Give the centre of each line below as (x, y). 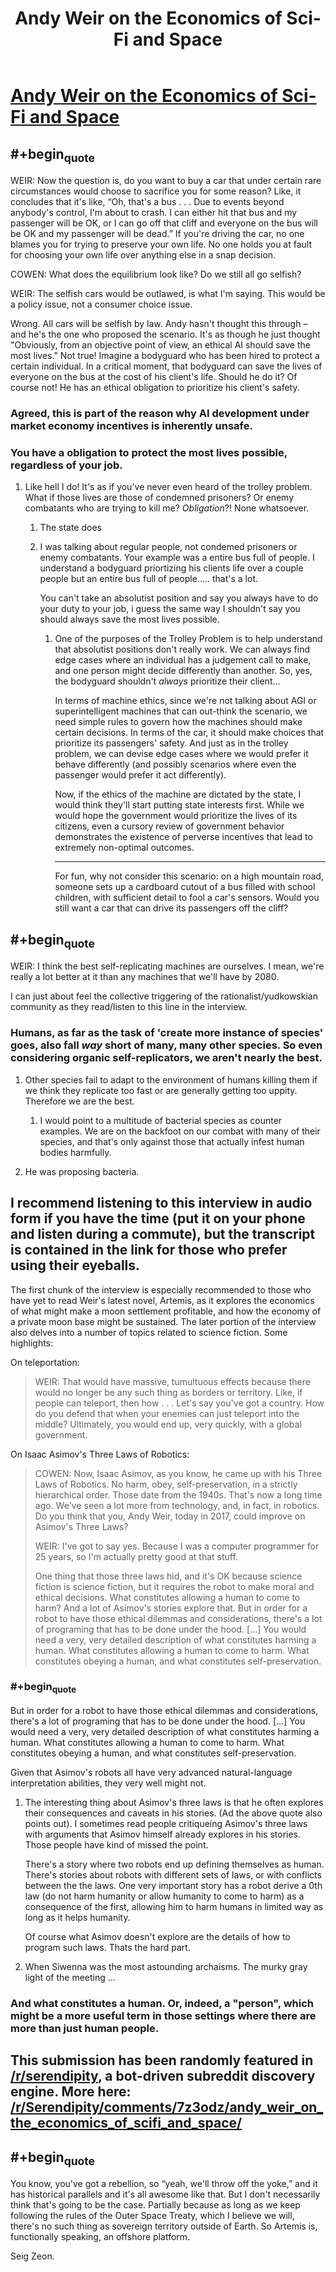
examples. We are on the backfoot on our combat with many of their (180, 1131)
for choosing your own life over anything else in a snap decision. (143, 255)
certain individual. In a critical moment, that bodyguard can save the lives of (166, 366)
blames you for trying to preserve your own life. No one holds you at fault (161, 244)
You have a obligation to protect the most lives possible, (149, 453)
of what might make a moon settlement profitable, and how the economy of (166, 1311)
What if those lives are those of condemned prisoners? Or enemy (159, 498)
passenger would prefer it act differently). (140, 775)
